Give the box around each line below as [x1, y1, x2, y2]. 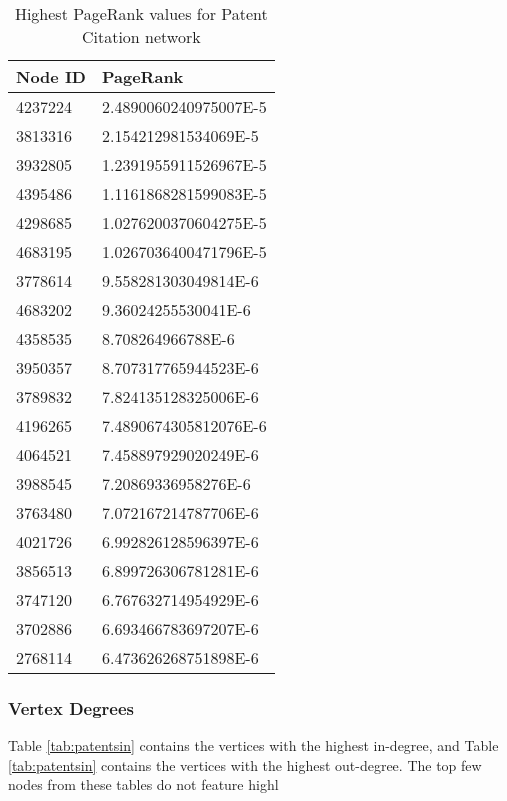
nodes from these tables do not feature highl [8, 774, 279, 795]
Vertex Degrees [8, 695, 135, 720]
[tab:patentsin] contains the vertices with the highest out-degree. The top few [8, 754, 482, 775]
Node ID [16, 65, 86, 88]
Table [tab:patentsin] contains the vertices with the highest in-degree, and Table [8, 735, 499, 756]
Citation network [81, 25, 201, 48]
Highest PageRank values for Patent [14, 2, 268, 25]
